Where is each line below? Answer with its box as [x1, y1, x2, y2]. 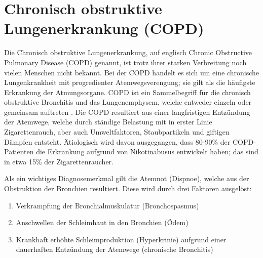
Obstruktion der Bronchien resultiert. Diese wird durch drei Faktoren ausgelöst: [4, 183, 252, 194]
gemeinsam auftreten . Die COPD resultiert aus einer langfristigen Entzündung [4, 106, 250, 117]
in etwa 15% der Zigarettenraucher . [4, 156, 114, 166]
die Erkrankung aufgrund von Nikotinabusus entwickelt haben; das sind [36, 146, 258, 157]
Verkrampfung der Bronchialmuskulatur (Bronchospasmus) [16, 200, 199, 210]
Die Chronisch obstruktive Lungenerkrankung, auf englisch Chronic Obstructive [4, 47, 252, 58]
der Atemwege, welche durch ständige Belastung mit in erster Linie [4, 116, 212, 127]
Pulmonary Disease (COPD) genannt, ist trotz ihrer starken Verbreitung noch [4, 57, 247, 67]
